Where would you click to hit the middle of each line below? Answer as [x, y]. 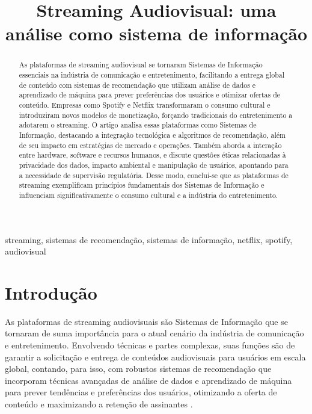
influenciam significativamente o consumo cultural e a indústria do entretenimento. [148, 195]
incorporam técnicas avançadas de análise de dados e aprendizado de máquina [148, 380]
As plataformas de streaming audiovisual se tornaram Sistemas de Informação [141, 65]
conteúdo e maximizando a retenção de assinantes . [99, 404]
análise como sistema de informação [156, 33]
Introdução [51, 292]
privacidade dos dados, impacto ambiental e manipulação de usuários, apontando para [154, 165]
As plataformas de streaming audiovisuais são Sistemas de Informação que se [146, 321]
